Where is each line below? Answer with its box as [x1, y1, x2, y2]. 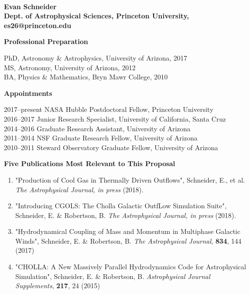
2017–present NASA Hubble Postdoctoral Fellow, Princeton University [4, 104, 214, 114]
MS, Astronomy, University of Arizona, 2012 [4, 62, 136, 72]
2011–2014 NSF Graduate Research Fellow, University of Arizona [4, 133, 198, 143]
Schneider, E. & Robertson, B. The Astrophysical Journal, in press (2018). [15, 210, 236, 220]
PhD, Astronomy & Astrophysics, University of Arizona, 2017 [4, 52, 187, 62]
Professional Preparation [4, 36, 88, 46]
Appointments [4, 88, 52, 98]
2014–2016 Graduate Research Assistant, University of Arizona [4, 123, 191, 133]
